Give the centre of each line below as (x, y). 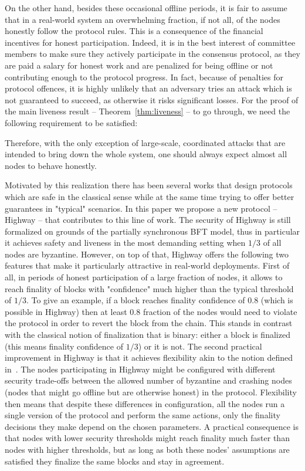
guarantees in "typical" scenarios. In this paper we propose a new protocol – (141, 208)
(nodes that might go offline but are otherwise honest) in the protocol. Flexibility (151, 392)
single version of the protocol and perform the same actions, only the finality (143, 415)
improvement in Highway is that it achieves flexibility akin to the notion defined (149, 358)
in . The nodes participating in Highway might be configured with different (140, 369)
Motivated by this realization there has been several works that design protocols (149, 185)
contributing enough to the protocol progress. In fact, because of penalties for (144, 77)
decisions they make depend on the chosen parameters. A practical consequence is (152, 426)
